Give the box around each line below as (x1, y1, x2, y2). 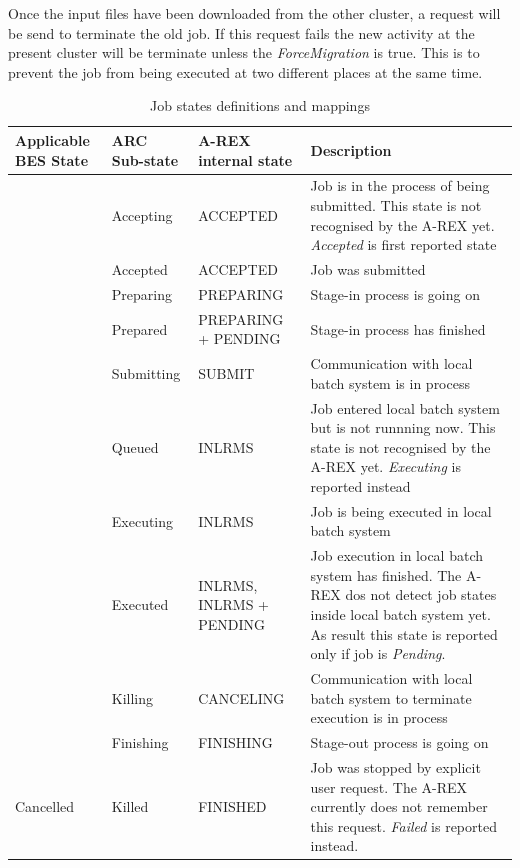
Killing (111, 687, 154, 708)
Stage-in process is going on (310, 283, 480, 304)
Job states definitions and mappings (150, 95, 370, 116)
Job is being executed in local (310, 500, 492, 521)
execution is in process (310, 707, 448, 728)
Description (310, 139, 392, 160)
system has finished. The (310, 564, 462, 585)
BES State (15, 149, 89, 170)
